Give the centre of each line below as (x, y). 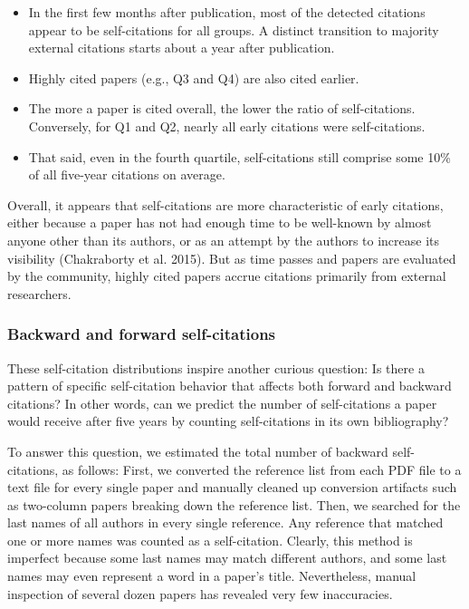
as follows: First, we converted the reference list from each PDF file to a (262, 469)
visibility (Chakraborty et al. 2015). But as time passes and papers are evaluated (232, 258)
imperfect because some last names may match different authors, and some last (227, 558)
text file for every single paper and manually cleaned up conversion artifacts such (232, 487)
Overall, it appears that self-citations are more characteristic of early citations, (225, 204)
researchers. (39, 293)
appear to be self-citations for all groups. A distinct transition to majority (234, 29)
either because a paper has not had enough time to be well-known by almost (220, 222)
